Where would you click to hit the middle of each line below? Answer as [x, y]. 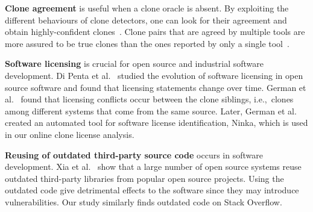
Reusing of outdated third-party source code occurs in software [134, 154]
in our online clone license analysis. [70, 134]
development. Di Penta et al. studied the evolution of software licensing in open [154, 75]
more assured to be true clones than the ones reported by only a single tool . [147, 43]
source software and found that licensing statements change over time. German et [156, 87]
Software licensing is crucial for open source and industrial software [134, 64]
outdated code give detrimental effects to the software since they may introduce [152, 190]
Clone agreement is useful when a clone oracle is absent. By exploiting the [147, 8]
